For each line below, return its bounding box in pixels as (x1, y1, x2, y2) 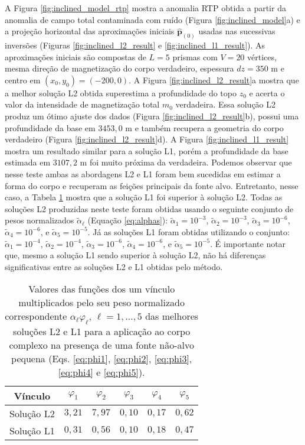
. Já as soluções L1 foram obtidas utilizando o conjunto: (87, 225, 290, 238)
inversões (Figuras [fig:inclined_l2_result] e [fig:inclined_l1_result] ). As (5, 39, 265, 51)
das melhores (145, 309, 199, 323)
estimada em (5, 156, 51, 168)
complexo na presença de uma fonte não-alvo (9, 337, 194, 352)
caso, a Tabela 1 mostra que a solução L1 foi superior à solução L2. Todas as (5, 191, 283, 203)
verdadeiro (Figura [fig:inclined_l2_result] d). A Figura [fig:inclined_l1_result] (5, 133, 289, 145)
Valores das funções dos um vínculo (28, 282, 175, 296)
